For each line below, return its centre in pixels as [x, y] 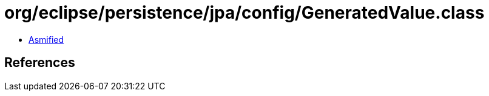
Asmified [46, 39]
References [40, 63]
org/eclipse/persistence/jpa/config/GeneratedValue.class [244, 13]
